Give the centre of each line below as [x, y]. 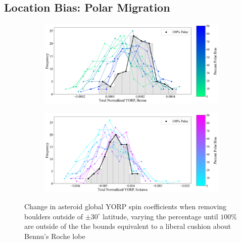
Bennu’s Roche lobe [55, 236]
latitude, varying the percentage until [160, 216]
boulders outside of [54, 216]
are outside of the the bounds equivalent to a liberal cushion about [128, 226]
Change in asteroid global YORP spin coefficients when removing [126, 206]
